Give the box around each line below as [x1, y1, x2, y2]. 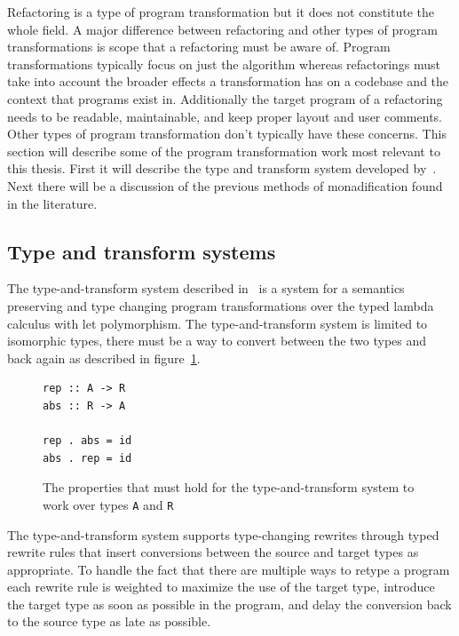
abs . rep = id [43, 451, 132, 465]
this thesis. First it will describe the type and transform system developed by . [7, 159, 437, 178]
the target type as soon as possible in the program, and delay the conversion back [7, 594, 452, 613]
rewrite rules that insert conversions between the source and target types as [7, 543, 419, 561]
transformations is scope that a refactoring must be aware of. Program [7, 37, 391, 56]
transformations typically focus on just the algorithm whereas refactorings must [7, 54, 441, 73]
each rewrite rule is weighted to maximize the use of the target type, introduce [7, 577, 435, 596]
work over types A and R [43, 495, 174, 513]
